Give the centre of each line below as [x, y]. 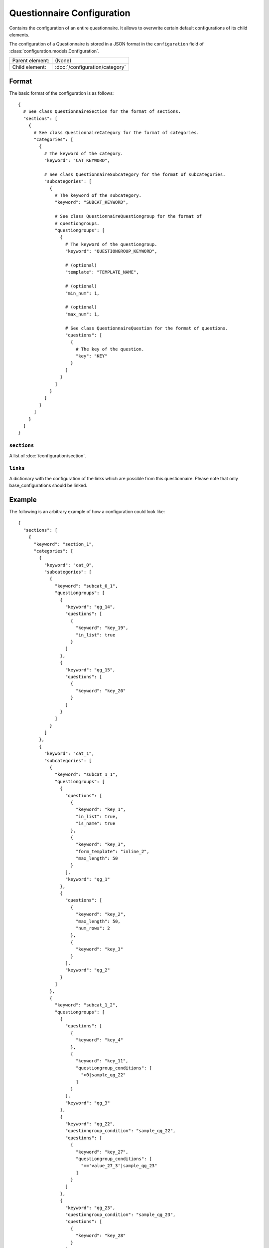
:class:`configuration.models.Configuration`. [54, 51]
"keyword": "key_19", [102, 628]
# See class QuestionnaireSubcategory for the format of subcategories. [135, 174]
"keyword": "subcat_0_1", [86, 586]
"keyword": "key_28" [101, 1236]
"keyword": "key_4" [99, 1040]
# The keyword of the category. [84, 153]
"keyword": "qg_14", [90, 607]
